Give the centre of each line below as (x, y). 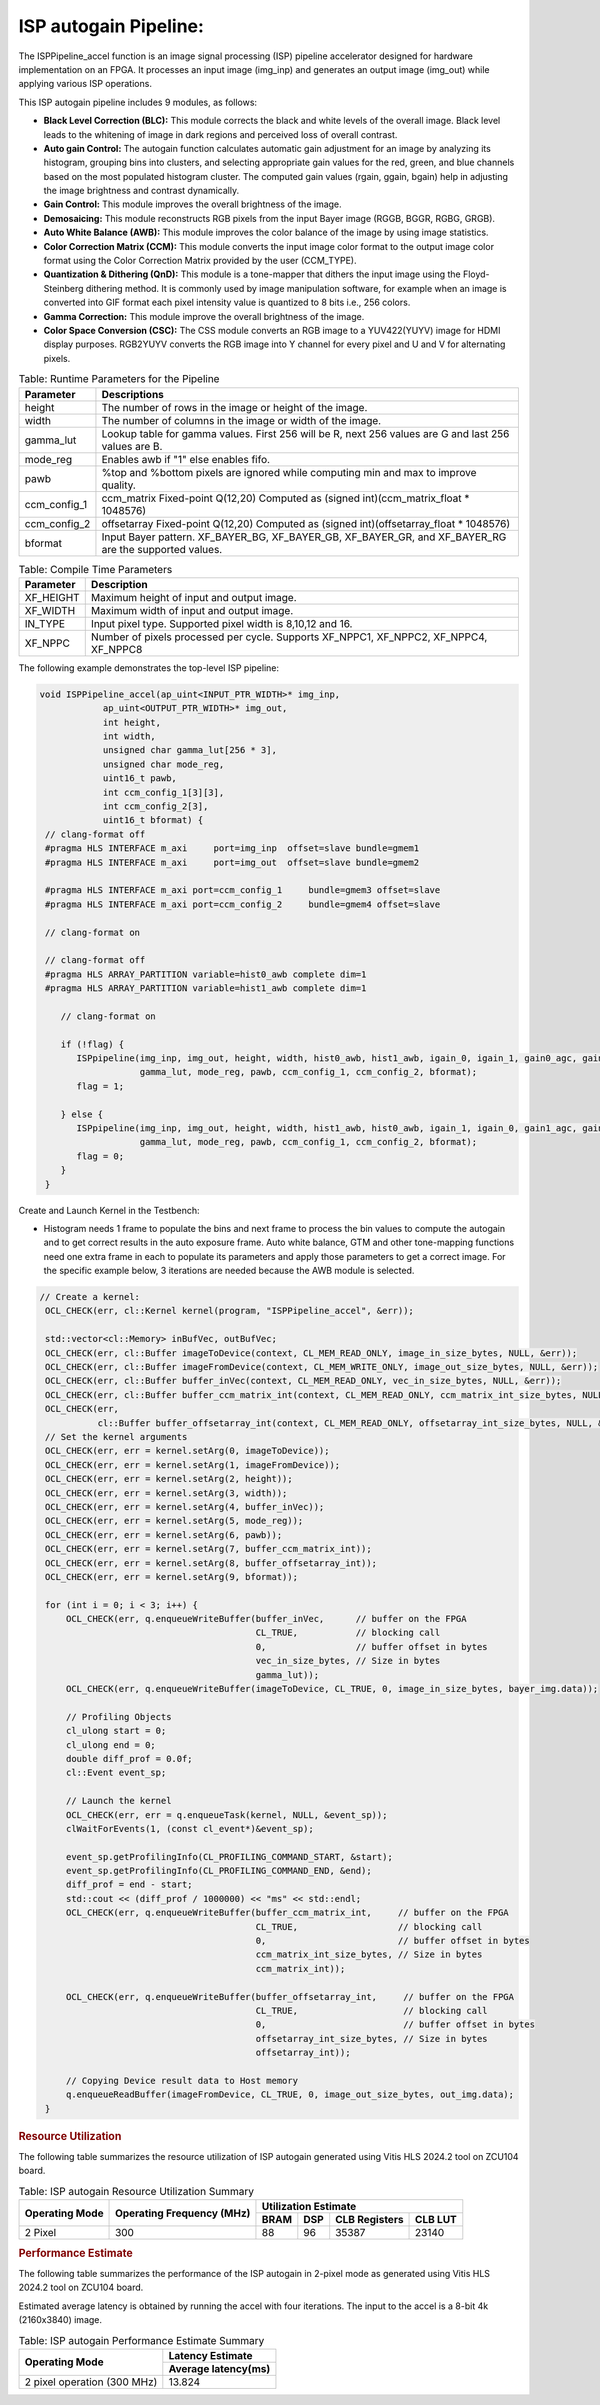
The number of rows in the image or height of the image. (234, 407)
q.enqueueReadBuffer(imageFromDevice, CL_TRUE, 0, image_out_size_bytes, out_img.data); (290, 2094)
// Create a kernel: (89, 1297)
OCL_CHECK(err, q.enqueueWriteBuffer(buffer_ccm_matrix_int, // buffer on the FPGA (287, 1913)
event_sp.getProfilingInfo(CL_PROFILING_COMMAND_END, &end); (218, 1871)
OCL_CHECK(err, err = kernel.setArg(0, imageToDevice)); (187, 1451)
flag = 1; (100, 1086)
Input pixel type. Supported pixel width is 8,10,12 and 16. (221, 623)
